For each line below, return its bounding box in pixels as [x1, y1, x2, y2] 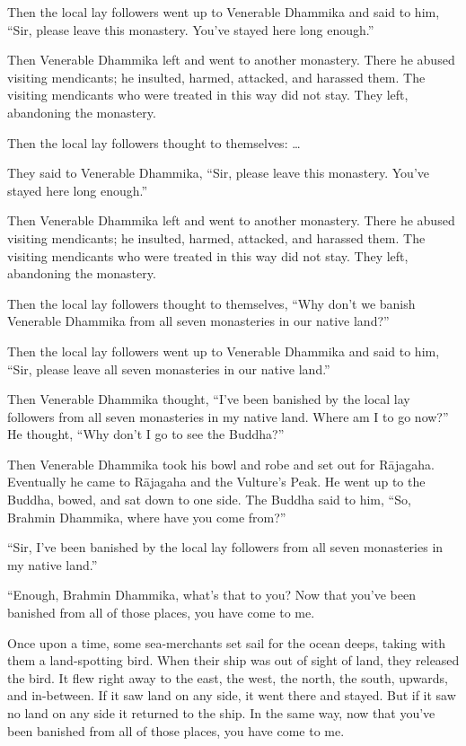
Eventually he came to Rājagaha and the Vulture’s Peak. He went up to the [7, 472, 426, 491]
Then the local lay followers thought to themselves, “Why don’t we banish [7, 294, 416, 312]
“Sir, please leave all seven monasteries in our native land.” [7, 359, 330, 378]
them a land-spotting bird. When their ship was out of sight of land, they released [7, 651, 460, 670]
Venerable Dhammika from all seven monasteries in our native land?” [7, 312, 390, 330]
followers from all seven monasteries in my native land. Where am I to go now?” [7, 407, 449, 426]
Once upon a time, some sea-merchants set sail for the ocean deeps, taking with [7, 633, 446, 652]
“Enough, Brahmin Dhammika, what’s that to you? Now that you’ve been [7, 585, 416, 604]
